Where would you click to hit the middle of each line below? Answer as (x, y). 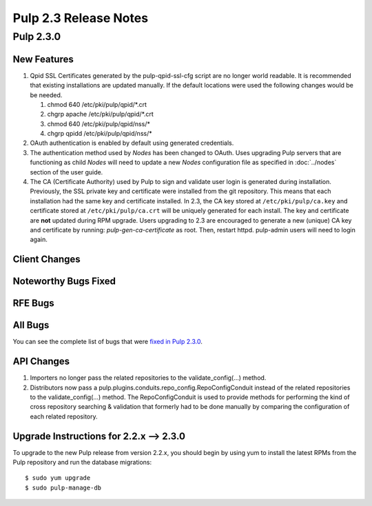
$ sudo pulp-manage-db (63, 487)
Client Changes (46, 260)
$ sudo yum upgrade (58, 478)
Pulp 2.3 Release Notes (80, 18)
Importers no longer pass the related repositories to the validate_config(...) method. (148, 378)
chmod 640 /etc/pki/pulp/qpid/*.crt (97, 104)
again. (39, 240)
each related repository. (64, 416)
